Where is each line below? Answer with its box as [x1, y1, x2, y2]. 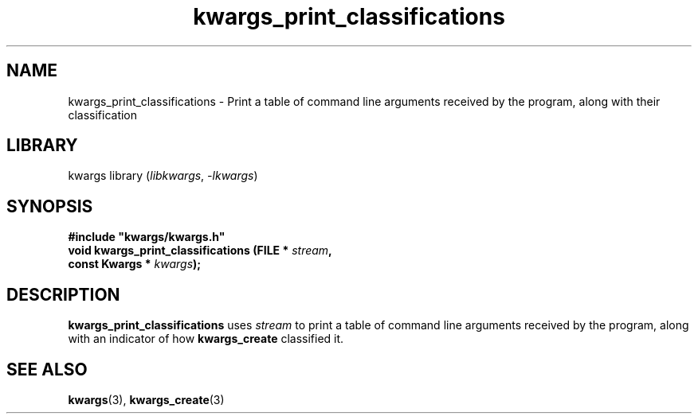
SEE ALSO [6, 359, 88, 379]
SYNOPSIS [6, 196, 93, 216]
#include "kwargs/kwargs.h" [68, 230, 225, 244]
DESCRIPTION [6, 284, 120, 305]
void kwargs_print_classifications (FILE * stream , [68, 243, 332, 258]
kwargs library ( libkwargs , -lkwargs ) [68, 169, 258, 183]
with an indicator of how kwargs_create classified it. [68, 332, 344, 346]
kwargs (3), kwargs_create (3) [68, 392, 225, 406]
